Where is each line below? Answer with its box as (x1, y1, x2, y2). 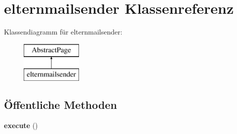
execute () (4, 120, 38, 131)
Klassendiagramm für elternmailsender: (4, 27, 122, 37)
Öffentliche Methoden (4, 97, 117, 112)
